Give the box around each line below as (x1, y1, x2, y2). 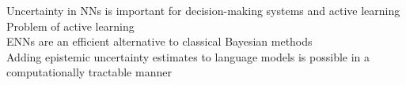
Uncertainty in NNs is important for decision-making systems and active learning (6, 2, 400, 18)
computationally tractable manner (6, 64, 172, 80)
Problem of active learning (6, 17, 135, 34)
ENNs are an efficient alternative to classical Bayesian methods (6, 33, 313, 50)
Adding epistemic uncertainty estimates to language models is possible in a (6, 48, 370, 65)
